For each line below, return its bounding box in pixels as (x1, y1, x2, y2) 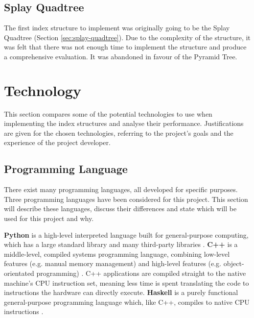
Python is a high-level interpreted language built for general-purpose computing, (4, 229, 249, 240)
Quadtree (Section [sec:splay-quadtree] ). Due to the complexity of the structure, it (4, 32, 251, 42)
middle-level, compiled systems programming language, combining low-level (4, 248, 230, 259)
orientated (4, 268, 34, 278)
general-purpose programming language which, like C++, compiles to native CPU (4, 296, 250, 307)
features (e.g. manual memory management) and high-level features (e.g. (4, 258, 221, 269)
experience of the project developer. (4, 137, 111, 147)
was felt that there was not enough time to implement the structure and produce (4, 42, 247, 52)
